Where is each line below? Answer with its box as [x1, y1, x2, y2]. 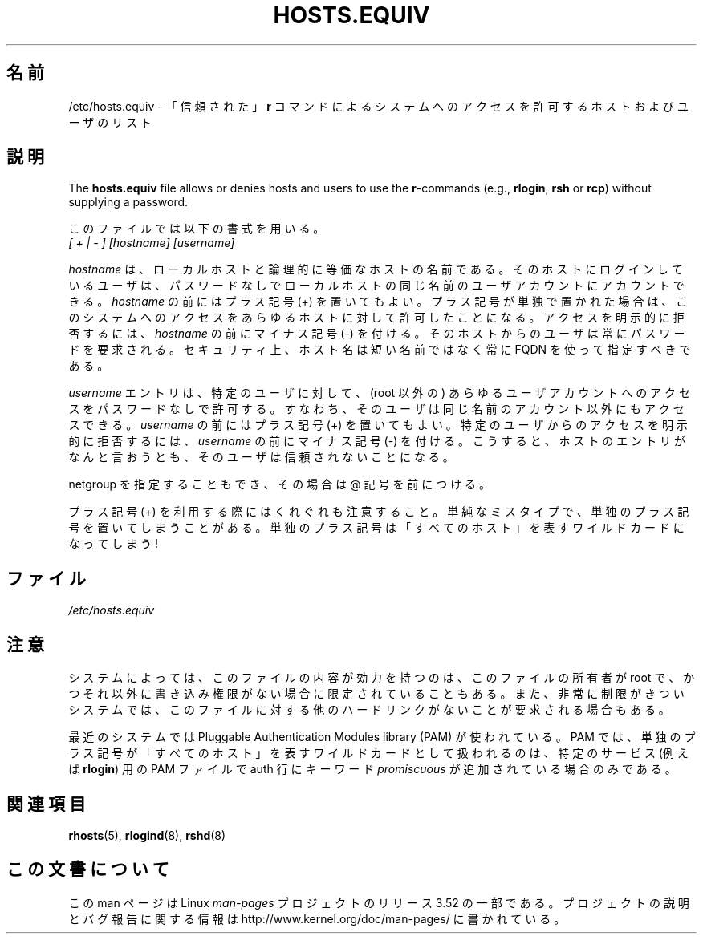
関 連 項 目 [6, 793, 86, 814]
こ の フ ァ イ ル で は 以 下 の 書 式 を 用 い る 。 [68, 221, 325, 236]
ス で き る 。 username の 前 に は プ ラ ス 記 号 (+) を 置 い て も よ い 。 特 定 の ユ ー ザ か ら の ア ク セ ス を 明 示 [68, 418, 688, 432]
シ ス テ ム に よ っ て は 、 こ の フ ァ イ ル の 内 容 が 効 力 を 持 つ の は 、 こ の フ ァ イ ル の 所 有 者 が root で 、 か [68, 671, 695, 685]
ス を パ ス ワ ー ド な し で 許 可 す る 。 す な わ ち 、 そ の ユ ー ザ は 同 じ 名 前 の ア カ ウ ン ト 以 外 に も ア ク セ [68, 402, 685, 416]
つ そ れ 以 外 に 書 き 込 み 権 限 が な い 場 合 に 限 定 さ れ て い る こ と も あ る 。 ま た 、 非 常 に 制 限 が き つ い [68, 687, 685, 701]
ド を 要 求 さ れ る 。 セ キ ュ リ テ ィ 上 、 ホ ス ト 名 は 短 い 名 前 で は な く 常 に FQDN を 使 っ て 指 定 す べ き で [68, 342, 691, 357]
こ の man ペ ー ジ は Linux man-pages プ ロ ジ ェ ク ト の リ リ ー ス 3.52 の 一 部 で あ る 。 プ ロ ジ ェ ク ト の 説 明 [68, 895, 689, 910]
